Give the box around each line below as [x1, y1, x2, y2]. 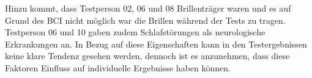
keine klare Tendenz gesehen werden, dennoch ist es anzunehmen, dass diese [5, 49, 290, 62]
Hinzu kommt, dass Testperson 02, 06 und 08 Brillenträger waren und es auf [5, 2, 291, 14]
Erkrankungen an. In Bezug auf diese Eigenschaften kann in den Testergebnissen [5, 37, 307, 50]
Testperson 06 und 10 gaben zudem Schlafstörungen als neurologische [5, 26, 266, 38]
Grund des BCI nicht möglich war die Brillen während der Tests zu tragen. [5, 13, 286, 26]
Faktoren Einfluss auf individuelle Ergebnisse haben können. [5, 61, 231, 74]
